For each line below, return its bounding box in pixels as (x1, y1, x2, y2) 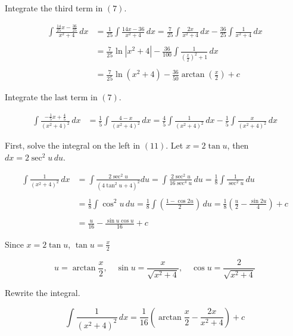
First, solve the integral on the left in (5, 139, 141, 152)
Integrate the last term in (5, 91, 98, 103)
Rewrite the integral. (5, 286, 80, 299)
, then (227, 139, 249, 152)
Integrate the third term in (5, 2, 103, 14)
